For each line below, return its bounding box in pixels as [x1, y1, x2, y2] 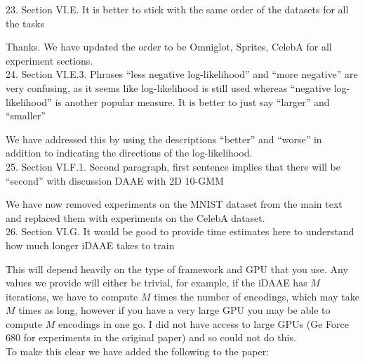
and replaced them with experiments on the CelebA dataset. [6, 210, 265, 225]
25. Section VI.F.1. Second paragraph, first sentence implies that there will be [6, 159, 340, 173]
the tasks [6, 15, 44, 30]
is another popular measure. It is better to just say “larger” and [55, 94, 330, 109]
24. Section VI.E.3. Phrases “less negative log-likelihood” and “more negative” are [6, 67, 358, 81]
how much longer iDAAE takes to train [6, 237, 175, 252]
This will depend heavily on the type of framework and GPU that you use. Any [6, 261, 348, 276]
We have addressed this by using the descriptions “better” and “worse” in [6, 131, 322, 146]
